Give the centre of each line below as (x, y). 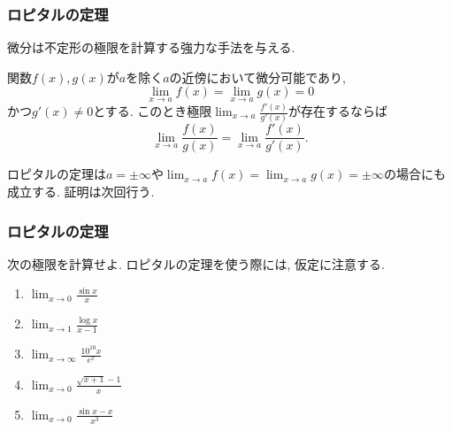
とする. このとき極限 (153, 111)
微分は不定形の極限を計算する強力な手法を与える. (151, 47)
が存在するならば (338, 111)
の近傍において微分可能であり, (257, 77)
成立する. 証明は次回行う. (81, 192)
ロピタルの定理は (57, 174)
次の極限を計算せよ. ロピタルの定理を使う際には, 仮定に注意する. (196, 263)
